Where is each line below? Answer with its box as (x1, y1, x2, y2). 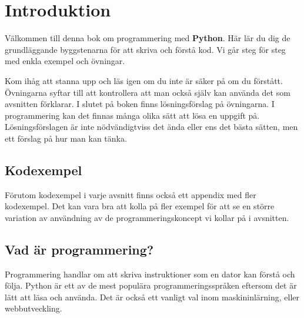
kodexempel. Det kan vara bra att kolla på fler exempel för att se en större (5, 200, 275, 212)
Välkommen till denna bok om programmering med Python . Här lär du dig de (5, 32, 290, 44)
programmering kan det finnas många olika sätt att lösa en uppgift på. (5, 109, 260, 121)
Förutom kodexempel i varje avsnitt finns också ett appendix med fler (5, 188, 256, 200)
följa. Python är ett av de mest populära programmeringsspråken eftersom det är (5, 279, 297, 292)
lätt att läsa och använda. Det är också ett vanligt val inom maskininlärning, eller (5, 290, 300, 303)
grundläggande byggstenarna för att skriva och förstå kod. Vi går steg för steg (5, 43, 286, 55)
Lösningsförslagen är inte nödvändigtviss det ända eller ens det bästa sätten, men (5, 120, 298, 133)
